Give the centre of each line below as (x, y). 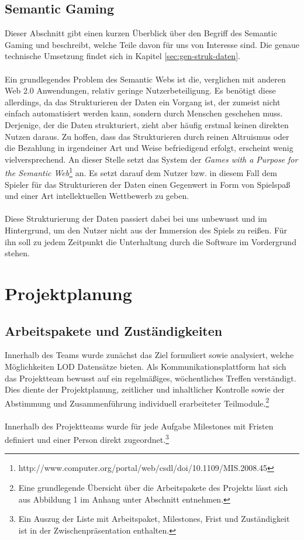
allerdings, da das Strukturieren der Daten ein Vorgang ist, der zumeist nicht (143, 102)
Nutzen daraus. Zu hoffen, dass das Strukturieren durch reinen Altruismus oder (147, 136)
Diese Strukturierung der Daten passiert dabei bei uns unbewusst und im (136, 219)
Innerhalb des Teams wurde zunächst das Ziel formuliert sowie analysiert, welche (149, 355)
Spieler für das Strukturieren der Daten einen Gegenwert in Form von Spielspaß (148, 184)
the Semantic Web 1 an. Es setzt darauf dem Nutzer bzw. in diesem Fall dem (141, 172)
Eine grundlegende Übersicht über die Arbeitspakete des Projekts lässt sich (153, 487)
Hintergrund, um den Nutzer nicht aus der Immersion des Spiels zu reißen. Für (146, 230)
